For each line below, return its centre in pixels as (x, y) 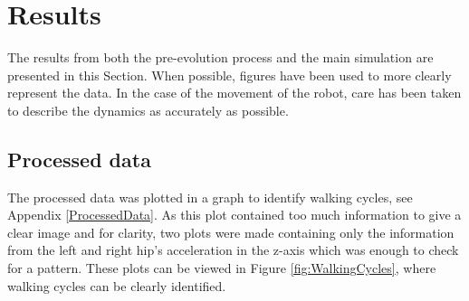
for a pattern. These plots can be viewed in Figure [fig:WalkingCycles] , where (222, 268)
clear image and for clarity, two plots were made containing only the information (231, 232)
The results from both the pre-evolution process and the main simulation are (220, 57)
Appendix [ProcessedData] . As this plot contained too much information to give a (234, 215)
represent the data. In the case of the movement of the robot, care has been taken (234, 93)
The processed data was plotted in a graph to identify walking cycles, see (210, 197)
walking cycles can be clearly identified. (117, 285)
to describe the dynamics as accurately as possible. (148, 110)
